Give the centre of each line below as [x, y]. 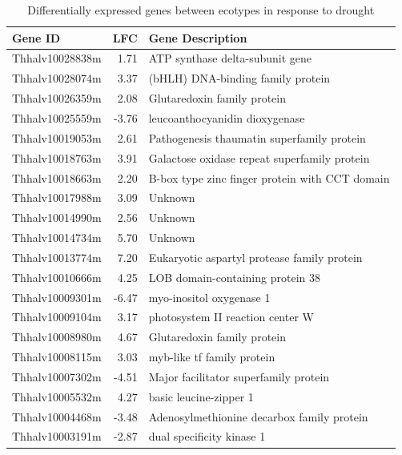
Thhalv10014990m [57, 217]
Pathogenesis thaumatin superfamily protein [257, 137]
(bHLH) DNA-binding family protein [239, 78]
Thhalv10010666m [57, 277]
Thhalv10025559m [57, 117]
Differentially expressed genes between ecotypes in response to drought [201, 10]
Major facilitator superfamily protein [239, 376]
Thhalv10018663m [57, 177]
